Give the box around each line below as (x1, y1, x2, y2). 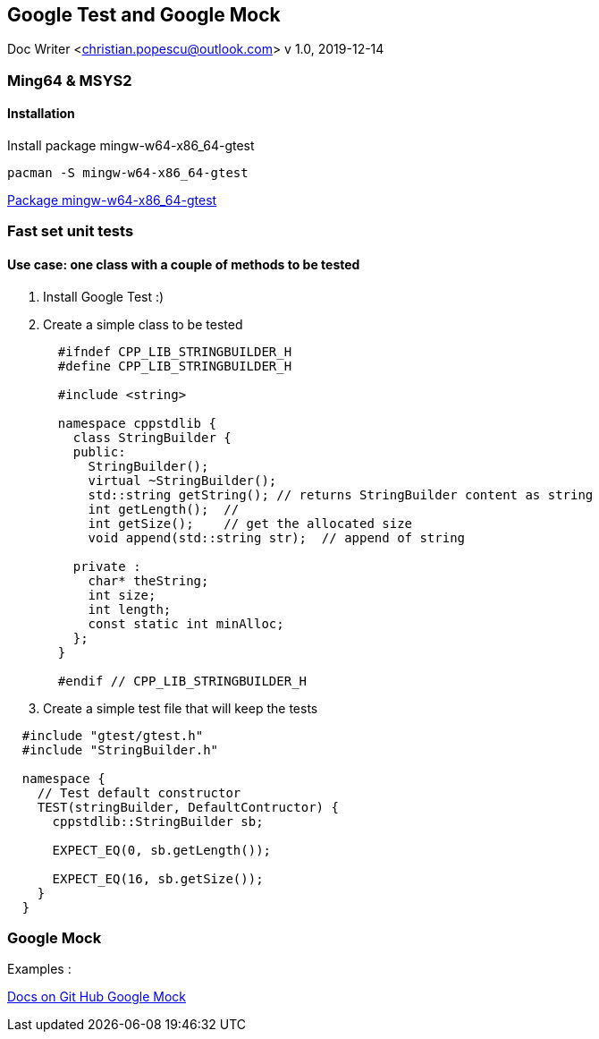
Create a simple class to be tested (43, 316, 243, 332)
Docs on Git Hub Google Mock (7, 989, 187, 1005)
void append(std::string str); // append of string (88, 530, 466, 545)
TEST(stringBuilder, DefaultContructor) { (37, 799, 339, 814)
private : (72, 558, 141, 574)
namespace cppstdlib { (57, 415, 216, 430)
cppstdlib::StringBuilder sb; (52, 813, 264, 829)
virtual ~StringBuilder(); (88, 473, 277, 488)
